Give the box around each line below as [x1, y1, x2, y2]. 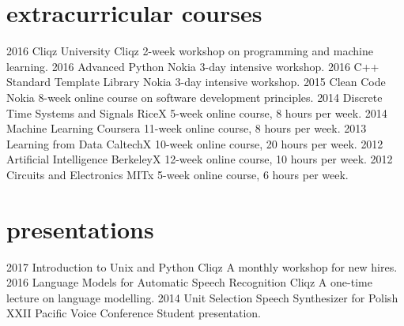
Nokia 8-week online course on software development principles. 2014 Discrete [6, 88, 383, 105]
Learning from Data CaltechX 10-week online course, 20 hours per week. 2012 [6, 135, 383, 152]
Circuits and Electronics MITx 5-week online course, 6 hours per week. [6, 166, 349, 182]
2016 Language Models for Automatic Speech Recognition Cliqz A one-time [6, 274, 372, 290]
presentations [6, 212, 154, 245]
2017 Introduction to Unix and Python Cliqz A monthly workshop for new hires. [6, 258, 398, 275]
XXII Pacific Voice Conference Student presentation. [6, 305, 261, 321]
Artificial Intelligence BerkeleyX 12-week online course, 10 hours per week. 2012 [6, 151, 393, 167]
